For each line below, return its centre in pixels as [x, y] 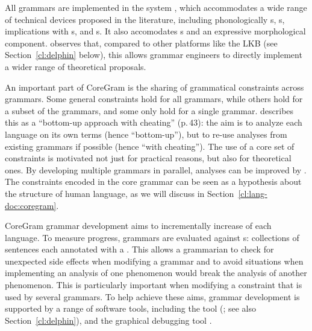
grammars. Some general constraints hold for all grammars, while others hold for [154, 99]
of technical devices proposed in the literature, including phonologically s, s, [145, 19]
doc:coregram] [31, 205]
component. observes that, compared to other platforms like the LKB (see [141, 43]
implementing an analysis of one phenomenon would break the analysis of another [156, 273]
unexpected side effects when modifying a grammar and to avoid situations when [154, 261]
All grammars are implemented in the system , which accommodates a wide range [156, 7]
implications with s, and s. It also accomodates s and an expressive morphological [155, 31]
